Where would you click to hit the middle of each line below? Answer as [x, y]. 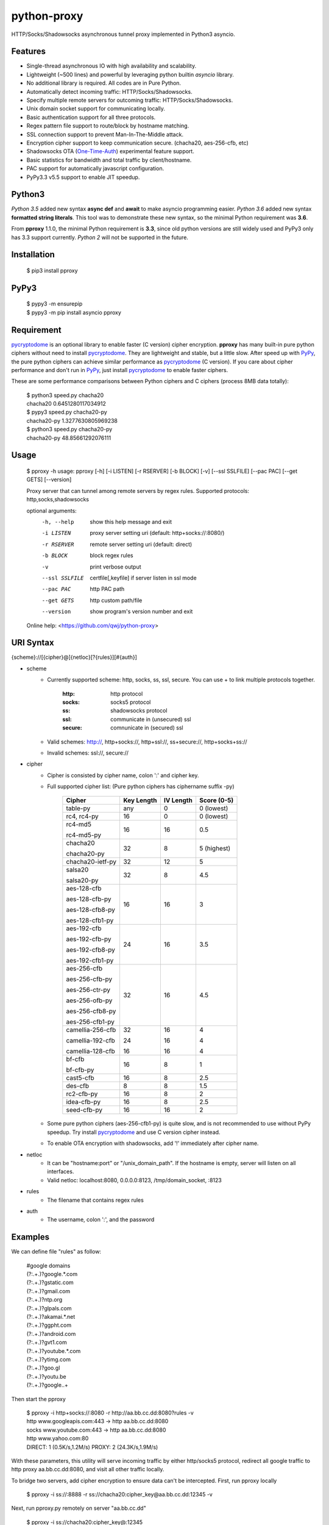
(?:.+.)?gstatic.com [50, 1283]
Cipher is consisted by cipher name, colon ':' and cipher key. [123, 775]
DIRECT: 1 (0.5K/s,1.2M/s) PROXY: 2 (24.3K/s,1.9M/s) [92, 1447]
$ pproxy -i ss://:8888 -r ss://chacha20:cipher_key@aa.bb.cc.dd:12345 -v [119, 1494]
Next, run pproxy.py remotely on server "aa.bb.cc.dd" [79, 1508]
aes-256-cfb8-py [91, 1011]
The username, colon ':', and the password [101, 1219]
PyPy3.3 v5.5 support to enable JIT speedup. [83, 177]
